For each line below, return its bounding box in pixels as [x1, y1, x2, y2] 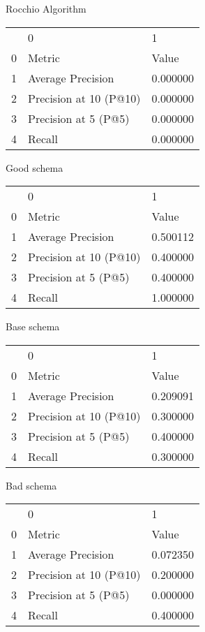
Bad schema [6, 478, 57, 492]
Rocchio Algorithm [6, 1, 86, 15]
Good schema [6, 160, 63, 175]
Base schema [6, 319, 60, 334]
